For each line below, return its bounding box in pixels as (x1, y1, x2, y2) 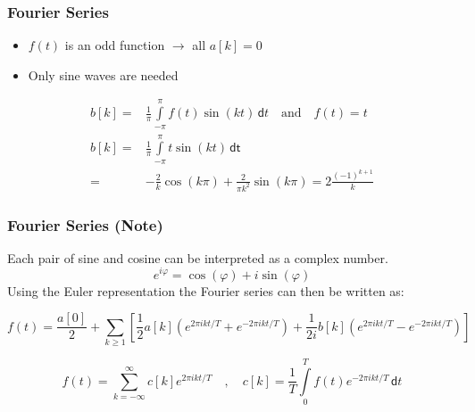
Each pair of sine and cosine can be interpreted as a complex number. (7, 248, 388, 267)
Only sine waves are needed (28, 65, 179, 84)
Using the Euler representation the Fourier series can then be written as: (7, 281, 404, 300)
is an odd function (64, 36, 165, 54)
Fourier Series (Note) (7, 213, 163, 235)
